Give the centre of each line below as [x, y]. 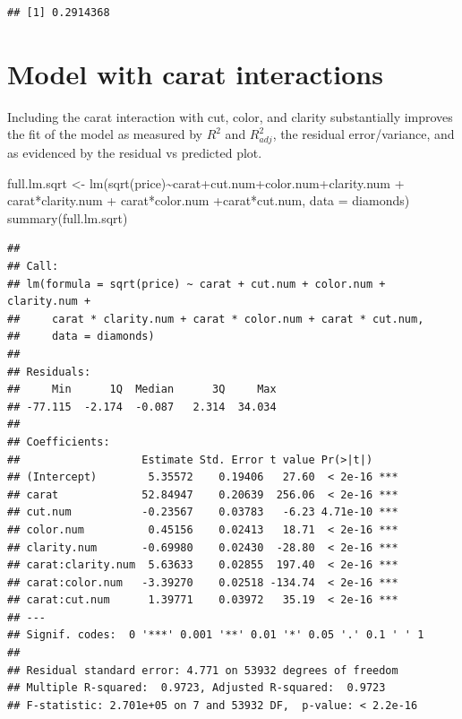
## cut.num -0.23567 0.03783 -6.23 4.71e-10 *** [203, 512]
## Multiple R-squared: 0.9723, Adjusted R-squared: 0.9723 [197, 688]
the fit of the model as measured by [105, 134]
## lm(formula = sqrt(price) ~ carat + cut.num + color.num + [197, 284]
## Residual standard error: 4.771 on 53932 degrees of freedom [203, 670]
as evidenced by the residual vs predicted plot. [135, 153]
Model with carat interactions [195, 73]
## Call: [33, 267]
